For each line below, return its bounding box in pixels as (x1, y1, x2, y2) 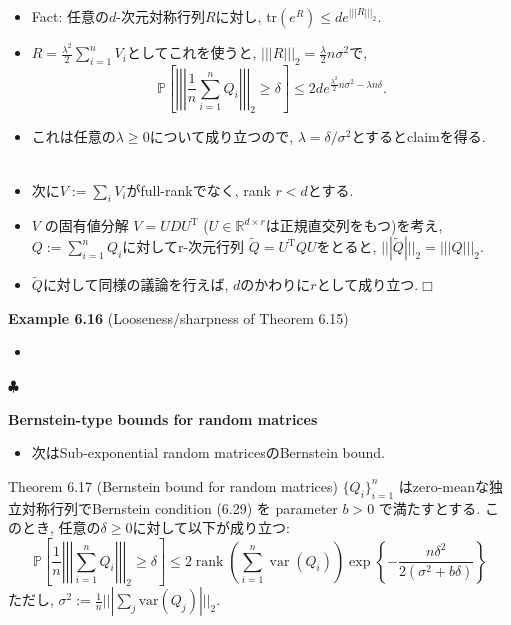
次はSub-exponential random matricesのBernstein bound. (31, 442, 386, 463)
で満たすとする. (378, 497, 481, 518)
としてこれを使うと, (126, 42, 257, 63)
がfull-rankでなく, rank (126, 179, 271, 200)
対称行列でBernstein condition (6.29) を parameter (21, 497, 338, 518)
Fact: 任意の (31, 6, 109, 26)
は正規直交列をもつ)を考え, (265, 215, 443, 236)
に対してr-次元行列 (122, 236, 245, 257)
